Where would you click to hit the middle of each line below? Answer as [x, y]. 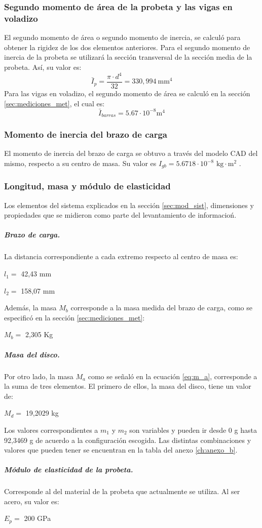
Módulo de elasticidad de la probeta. [69, 470]
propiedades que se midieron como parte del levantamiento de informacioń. [120, 215]
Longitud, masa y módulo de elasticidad [87, 186]
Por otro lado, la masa [39, 376]
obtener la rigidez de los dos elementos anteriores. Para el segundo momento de [127, 47]
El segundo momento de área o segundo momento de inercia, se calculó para [122, 37]
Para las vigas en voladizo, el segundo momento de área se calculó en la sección [127, 93]
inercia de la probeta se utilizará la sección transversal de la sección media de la [128, 57]
